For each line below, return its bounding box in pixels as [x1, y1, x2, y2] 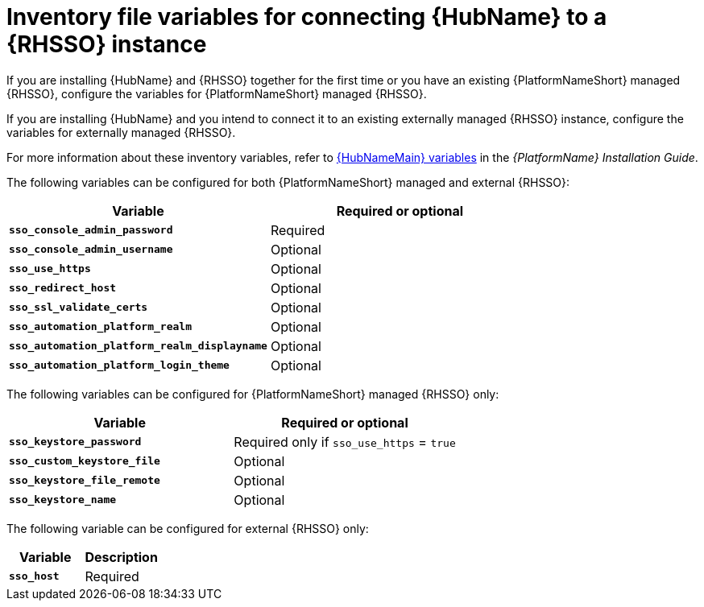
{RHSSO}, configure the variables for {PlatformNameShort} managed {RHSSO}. [6, 86, 427, 101]
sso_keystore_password [9, 436, 142, 448]
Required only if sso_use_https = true [234, 433, 456, 450]
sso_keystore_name [9, 493, 117, 506]
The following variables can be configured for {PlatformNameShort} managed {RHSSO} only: [6, 386, 499, 401]
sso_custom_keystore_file [9, 455, 160, 468]
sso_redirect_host [9, 282, 117, 295]
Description [85, 548, 158, 565]
